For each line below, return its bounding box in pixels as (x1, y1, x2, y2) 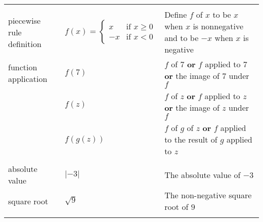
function (8, 61, 37, 73)
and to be (164, 32, 199, 43)
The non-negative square (164, 189, 252, 201)
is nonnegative (193, 20, 244, 32)
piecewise (8, 14, 41, 26)
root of (164, 201, 189, 212)
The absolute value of (164, 168, 241, 181)
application (8, 72, 48, 84)
